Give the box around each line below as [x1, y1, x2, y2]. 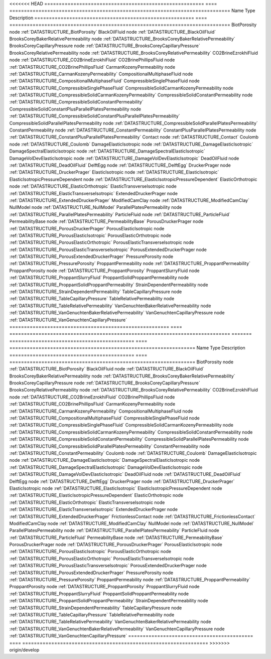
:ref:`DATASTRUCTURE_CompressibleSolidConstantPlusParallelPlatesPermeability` [9, 113, 180, 119]
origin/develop [9, 646, 40, 652]
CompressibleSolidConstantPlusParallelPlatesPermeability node [9, 106, 142, 112]
